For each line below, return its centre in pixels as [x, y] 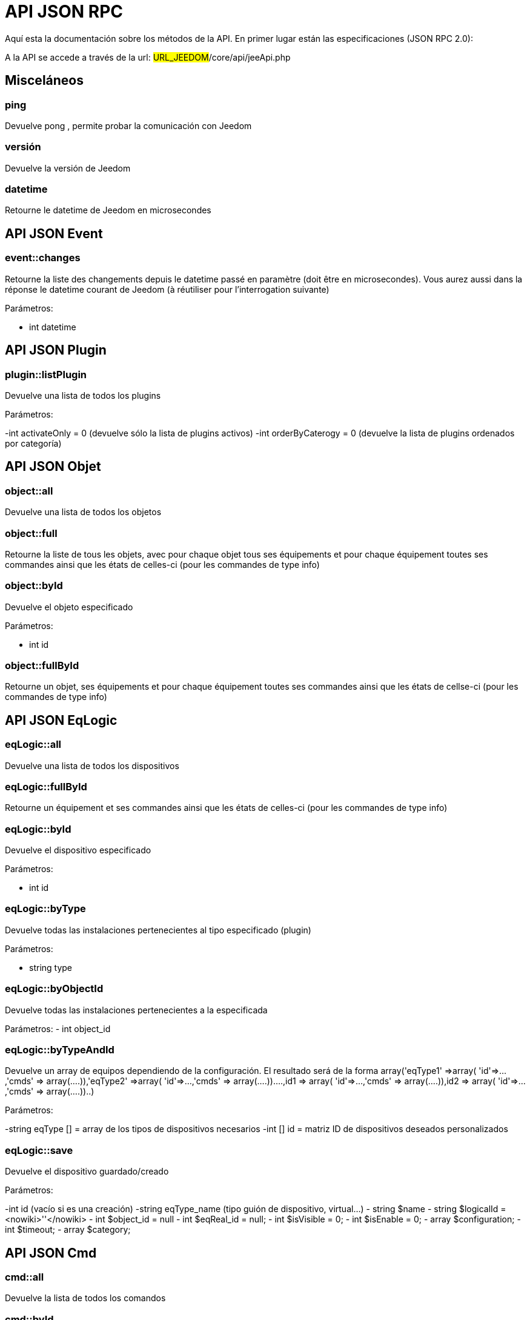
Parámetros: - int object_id [58, 1028]
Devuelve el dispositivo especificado [78, 850]
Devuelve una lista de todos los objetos [83, 512]
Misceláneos [44, 81]
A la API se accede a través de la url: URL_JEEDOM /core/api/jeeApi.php [148, 57]
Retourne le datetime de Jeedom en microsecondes [108, 210]
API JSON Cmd [51, 1253]
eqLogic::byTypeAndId [60, 1049]
